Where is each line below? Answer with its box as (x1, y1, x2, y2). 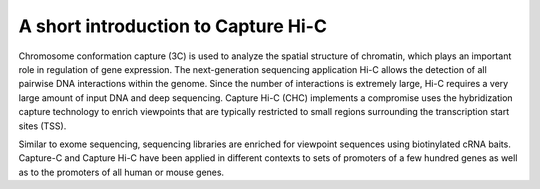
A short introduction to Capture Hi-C (18, 15, 327, 37)
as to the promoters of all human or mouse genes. (18, 166, 225, 178)
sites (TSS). (18, 120, 67, 132)
